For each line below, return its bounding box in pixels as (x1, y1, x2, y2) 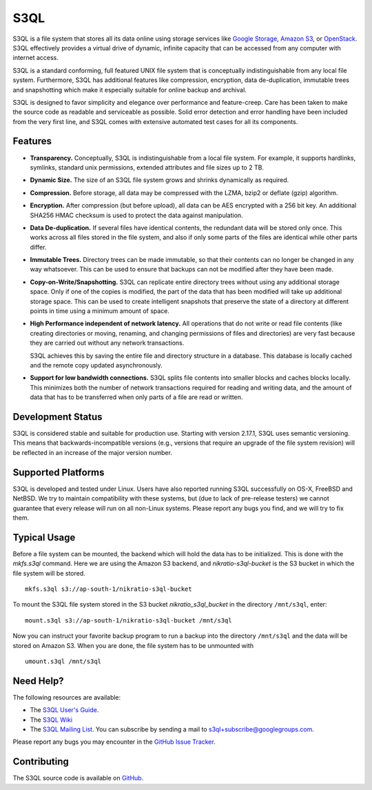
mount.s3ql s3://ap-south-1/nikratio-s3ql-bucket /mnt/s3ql (25, 616, 232, 624)
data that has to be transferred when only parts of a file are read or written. (30, 393, 243, 401)
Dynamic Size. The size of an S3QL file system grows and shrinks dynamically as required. (30, 176, 289, 184)
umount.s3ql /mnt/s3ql (25, 657, 102, 665)
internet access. (12, 54, 59, 62)
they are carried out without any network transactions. (30, 338, 185, 347)
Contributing (12, 756, 69, 768)
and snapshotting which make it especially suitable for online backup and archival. (12, 85, 247, 94)
